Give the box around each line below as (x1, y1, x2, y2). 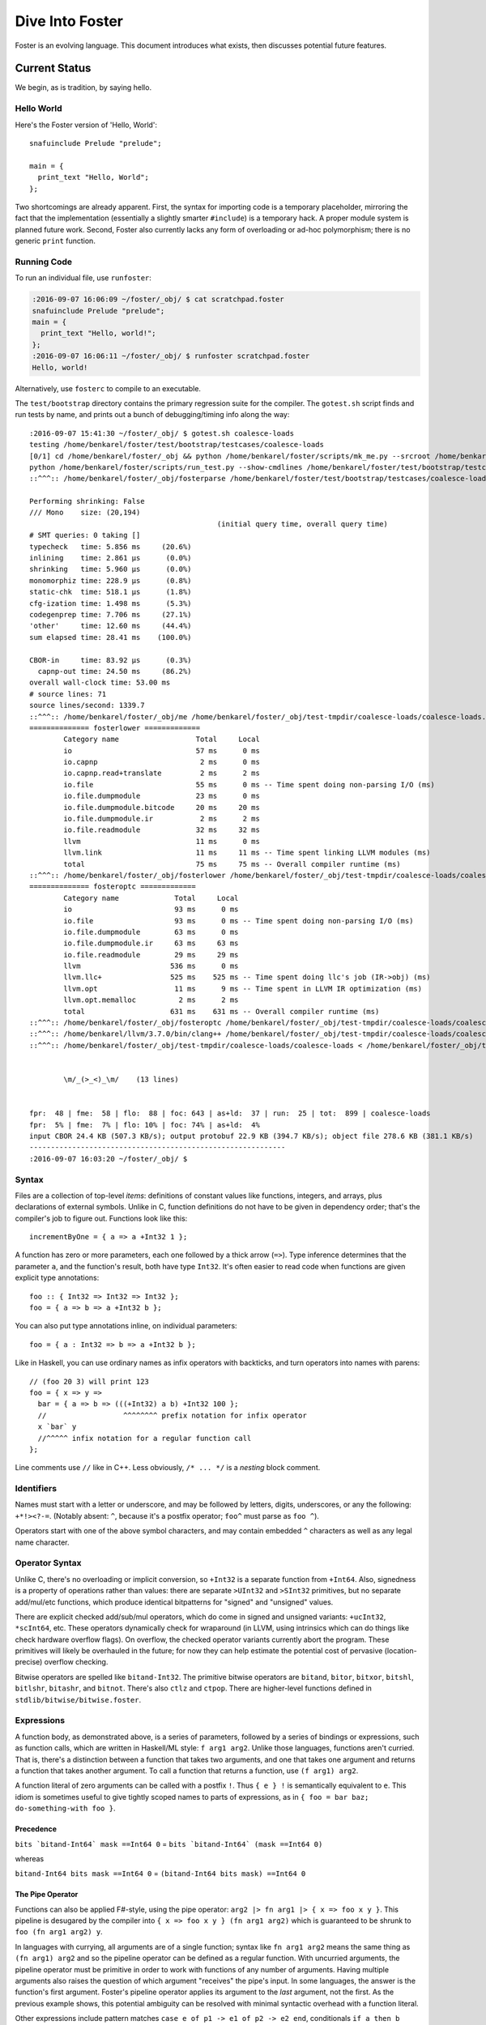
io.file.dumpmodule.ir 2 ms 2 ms (63, 814, 261, 824)
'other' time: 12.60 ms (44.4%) (29, 621, 192, 631)
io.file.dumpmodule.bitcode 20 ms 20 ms (63, 803, 261, 812)
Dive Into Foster (15, 12, 124, 30)
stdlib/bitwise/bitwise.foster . (15, 1695, 142, 1704)
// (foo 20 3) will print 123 (29, 1377, 150, 1386)
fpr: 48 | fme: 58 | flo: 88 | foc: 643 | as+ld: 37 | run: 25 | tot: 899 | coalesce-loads (29, 1109, 431, 1118)
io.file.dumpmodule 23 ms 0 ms (63, 791, 261, 801)
